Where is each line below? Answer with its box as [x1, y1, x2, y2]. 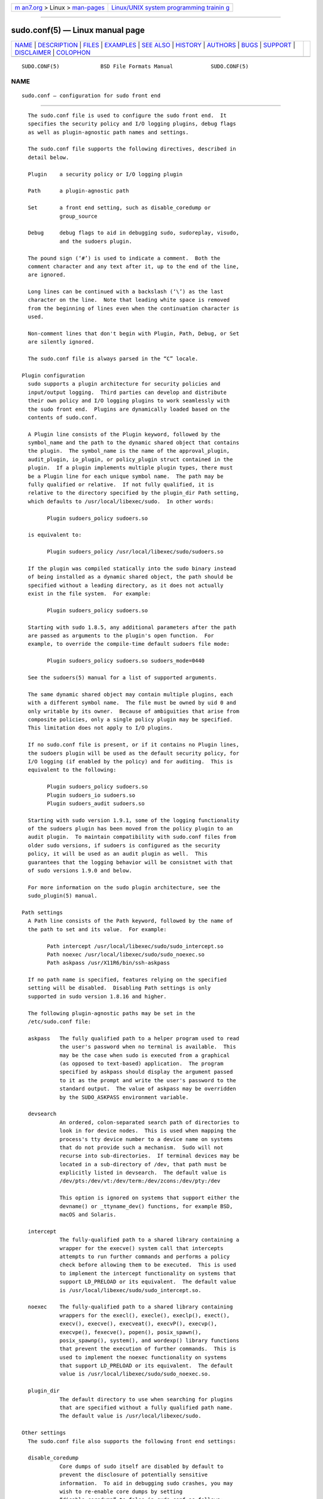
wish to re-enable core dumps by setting [59, 1488, 182, 1495]
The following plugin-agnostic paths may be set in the [28, 1010, 196, 1016]
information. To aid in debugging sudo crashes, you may [59, 1480, 233, 1486]
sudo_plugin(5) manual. [28, 892, 98, 899]
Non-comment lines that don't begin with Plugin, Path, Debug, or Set [28, 330, 239, 337]
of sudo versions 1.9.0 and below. [28, 867, 133, 874]
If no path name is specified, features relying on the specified [28, 976, 227, 983]
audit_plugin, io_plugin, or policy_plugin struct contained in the [28, 456, 233, 463]
